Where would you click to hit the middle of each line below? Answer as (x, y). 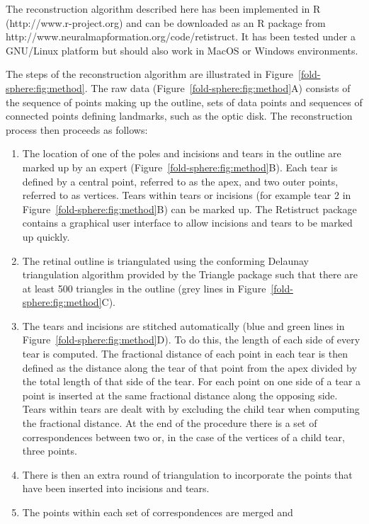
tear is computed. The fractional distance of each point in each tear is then (185, 354)
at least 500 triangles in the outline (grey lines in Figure (144, 288)
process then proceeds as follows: (77, 129)
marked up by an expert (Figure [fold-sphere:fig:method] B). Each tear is (180, 167)
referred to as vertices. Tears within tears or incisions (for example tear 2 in (187, 195)
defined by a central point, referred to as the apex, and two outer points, (180, 181)
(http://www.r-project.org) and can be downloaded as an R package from (166, 22)
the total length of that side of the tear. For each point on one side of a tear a (192, 381)
